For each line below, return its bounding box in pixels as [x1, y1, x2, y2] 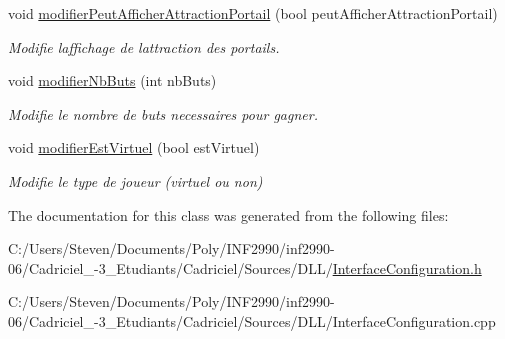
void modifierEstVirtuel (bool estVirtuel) [8, 137, 260, 158]
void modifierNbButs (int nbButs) [8, 70, 217, 91]
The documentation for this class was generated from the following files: [8, 204, 449, 225]
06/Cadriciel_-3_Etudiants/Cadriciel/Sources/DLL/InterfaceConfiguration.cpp [8, 310, 496, 331]
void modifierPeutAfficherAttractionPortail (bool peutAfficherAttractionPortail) [8, 3, 498, 23]
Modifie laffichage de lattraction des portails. [8, 36, 280, 57]
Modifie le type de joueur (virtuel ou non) [8, 170, 263, 191]
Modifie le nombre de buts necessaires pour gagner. [8, 103, 318, 124]
